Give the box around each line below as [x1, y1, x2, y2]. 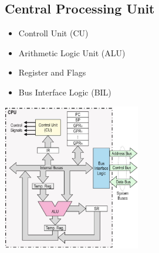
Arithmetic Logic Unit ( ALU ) [18, 46, 126, 59]
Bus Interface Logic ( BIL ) [18, 86, 111, 98]
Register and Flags [18, 66, 86, 78]
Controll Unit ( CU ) [18, 27, 89, 39]
